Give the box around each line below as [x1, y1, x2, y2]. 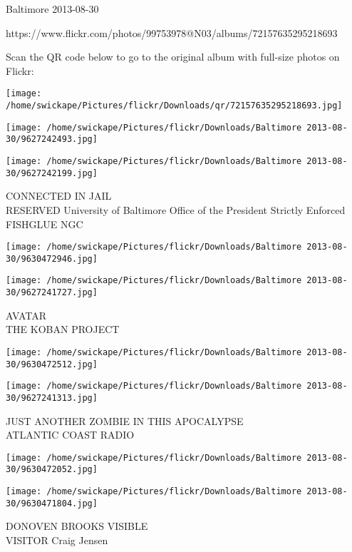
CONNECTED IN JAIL [6, 188, 112, 203]
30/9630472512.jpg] [6, 359, 98, 369]
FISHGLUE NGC [6, 216, 83, 231]
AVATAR [6, 307, 46, 322]
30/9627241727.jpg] [6, 287, 98, 298]
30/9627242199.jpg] [6, 168, 98, 178]
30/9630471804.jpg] [6, 498, 98, 508]
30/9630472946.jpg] [6, 253, 98, 264]
